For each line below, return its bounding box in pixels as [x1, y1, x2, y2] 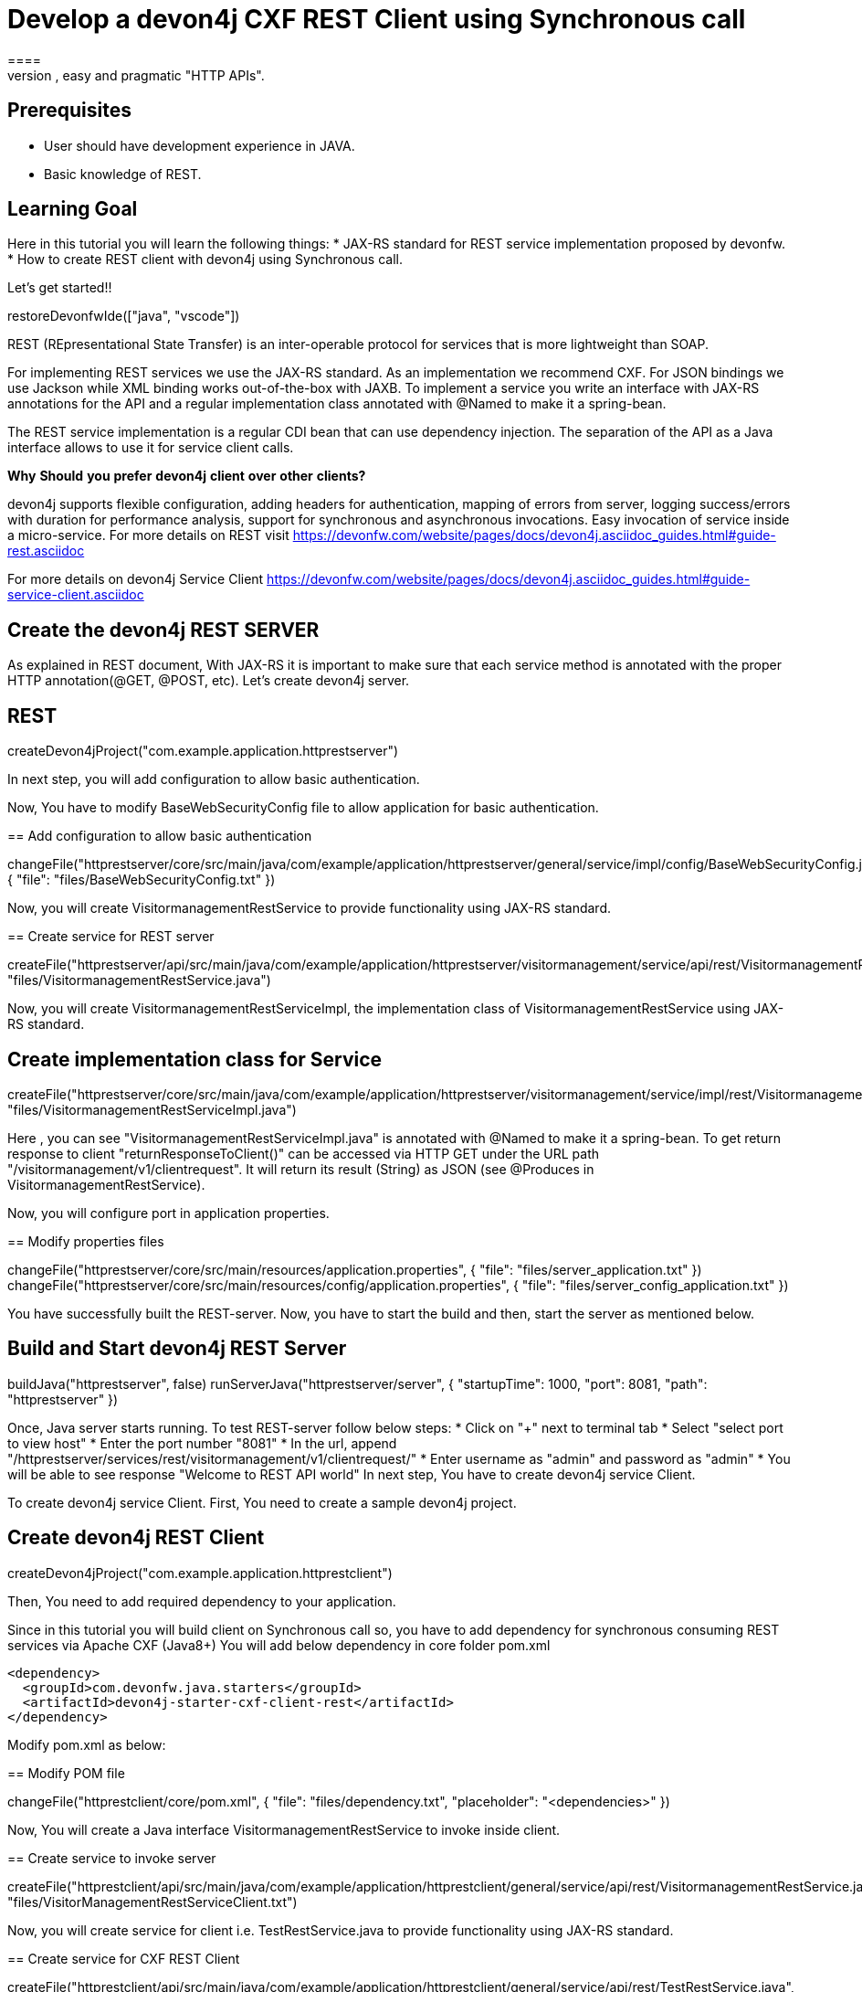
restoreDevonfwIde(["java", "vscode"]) [7, 308, 240, 324]
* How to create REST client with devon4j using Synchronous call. [7, 251, 403, 268]
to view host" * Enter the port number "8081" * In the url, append [7, 1435, 397, 1451]
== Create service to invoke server [7, 1849, 216, 1866]
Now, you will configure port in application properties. [7, 1204, 330, 1221]
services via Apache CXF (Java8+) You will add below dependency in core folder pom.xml [7, 1637, 551, 1653]
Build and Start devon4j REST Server [7, 1337, 347, 1361]
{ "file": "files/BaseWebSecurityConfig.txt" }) [7, 872, 276, 888]
